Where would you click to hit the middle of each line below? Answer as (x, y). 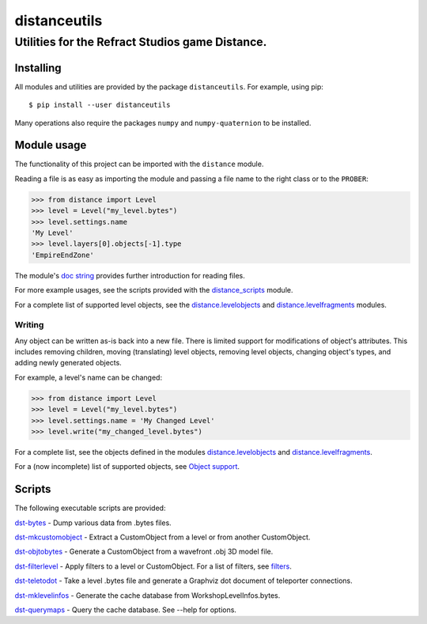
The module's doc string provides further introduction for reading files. (130, 275)
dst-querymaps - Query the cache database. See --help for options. (126, 610)
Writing (29, 325)
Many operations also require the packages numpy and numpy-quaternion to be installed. (163, 123)
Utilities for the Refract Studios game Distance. (141, 42)
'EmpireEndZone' (63, 255)
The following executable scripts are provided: (90, 508)
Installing (38, 68)
